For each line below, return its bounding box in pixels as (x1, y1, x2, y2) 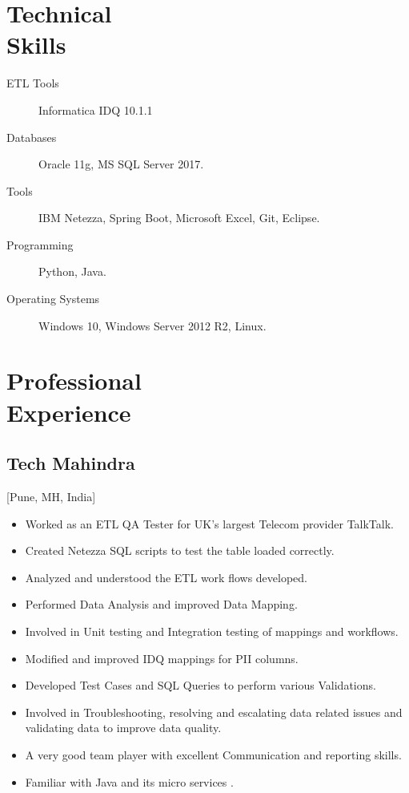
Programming (6, 236, 74, 253)
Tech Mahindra (6, 451, 135, 475)
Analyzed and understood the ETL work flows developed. (25, 568, 307, 585)
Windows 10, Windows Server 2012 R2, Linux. (38, 317, 267, 334)
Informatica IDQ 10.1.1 (38, 101, 153, 118)
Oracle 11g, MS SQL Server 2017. (38, 156, 204, 172)
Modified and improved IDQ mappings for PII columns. (25, 649, 299, 666)
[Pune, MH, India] (6, 488, 96, 505)
